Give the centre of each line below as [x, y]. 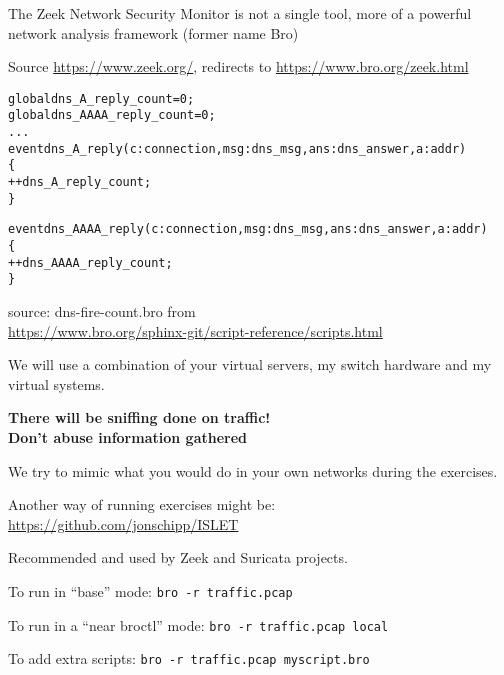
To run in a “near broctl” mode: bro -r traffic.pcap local [198, 624]
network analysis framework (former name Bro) [153, 32]
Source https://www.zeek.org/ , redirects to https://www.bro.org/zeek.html [238, 66]
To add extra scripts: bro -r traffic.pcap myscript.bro [189, 658]
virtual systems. [56, 383]
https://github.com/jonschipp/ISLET [123, 523]
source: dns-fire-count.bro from [102, 311]
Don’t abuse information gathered [127, 436]
